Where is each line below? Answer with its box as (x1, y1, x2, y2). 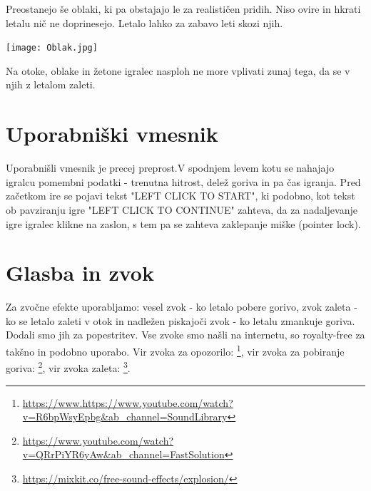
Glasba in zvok (6, 258, 154, 287)
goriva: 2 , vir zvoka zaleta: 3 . (6, 358, 131, 375)
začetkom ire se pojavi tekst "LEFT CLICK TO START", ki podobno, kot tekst (6, 188, 355, 203)
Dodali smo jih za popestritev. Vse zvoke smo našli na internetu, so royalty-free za (6, 327, 365, 342)
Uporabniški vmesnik (6, 119, 218, 148)
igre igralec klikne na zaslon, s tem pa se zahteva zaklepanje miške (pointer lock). (6, 216, 361, 231)
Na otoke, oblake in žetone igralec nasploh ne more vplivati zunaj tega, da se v (6, 63, 350, 78)
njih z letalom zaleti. (6, 77, 96, 92)
